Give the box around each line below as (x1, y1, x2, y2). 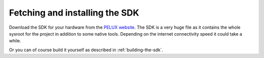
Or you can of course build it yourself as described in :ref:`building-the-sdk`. (9, 47, 163, 53)
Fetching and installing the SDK (9, 7, 139, 18)
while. (9, 38, 22, 44)
